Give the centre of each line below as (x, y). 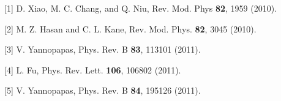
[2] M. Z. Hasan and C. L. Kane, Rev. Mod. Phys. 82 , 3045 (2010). (130, 28)
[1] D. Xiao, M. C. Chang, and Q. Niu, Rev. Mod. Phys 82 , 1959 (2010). (140, 8)
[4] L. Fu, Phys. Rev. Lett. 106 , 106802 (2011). (93, 69)
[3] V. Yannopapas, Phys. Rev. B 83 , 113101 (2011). (103, 49)
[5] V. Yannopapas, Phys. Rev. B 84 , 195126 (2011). (103, 90)
